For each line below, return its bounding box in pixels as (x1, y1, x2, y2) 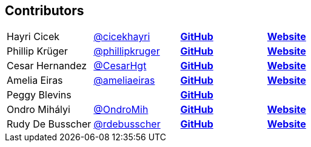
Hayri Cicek (7, 30, 59, 43)
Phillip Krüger (7, 45, 68, 58)
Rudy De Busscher (7, 118, 92, 131)
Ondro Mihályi (7, 103, 70, 116)
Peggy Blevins (7, 89, 72, 101)
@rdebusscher (93, 118, 161, 131)
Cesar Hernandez (7, 60, 87, 72)
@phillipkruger (93, 45, 160, 58)
